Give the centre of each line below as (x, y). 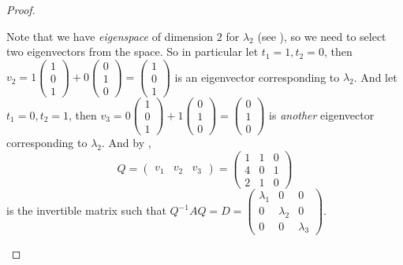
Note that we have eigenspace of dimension (110, 36)
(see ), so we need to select (322, 36)
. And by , (126, 143)
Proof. (21, 9)
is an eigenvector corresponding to (257, 77)
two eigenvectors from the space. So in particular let (132, 52)
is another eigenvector (322, 114)
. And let (375, 77)
